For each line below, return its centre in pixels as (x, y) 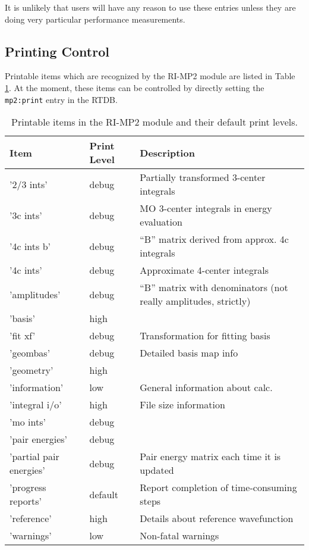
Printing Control (57, 51)
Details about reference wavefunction (217, 518)
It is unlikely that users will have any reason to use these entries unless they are (150, 7)
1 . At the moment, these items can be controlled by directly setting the (135, 87)
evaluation (161, 222)
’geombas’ (30, 353)
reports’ (26, 501)
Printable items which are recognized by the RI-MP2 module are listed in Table (150, 76)
